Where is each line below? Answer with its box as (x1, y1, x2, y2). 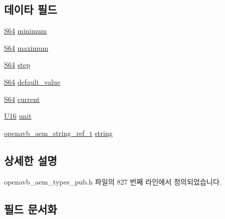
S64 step (4, 59, 30, 70)
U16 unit (4, 111, 32, 121)
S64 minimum (4, 25, 47, 36)
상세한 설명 (4, 152, 57, 168)
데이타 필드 (4, 2, 57, 17)
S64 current (4, 93, 40, 104)
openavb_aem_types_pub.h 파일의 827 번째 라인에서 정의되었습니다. (4, 176, 222, 187)
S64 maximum (4, 42, 49, 53)
